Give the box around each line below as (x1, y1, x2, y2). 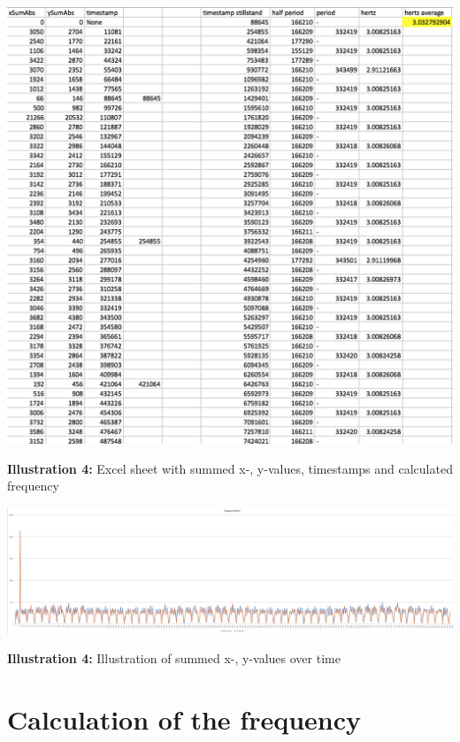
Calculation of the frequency (7, 701, 362, 738)
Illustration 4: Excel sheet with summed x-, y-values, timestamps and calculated (7, 459, 453, 477)
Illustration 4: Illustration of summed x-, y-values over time (7, 649, 341, 668)
